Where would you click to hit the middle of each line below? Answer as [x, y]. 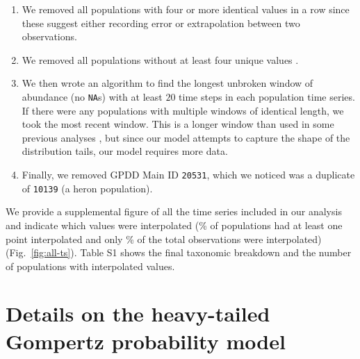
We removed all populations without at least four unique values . [160, 59]
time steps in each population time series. [267, 96]
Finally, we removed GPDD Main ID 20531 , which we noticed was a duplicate [188, 174]
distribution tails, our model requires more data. [125, 151]
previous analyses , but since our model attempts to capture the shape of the [186, 137]
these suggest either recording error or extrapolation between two [161, 23]
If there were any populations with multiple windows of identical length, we [183, 110]
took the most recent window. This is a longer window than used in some [178, 124]
